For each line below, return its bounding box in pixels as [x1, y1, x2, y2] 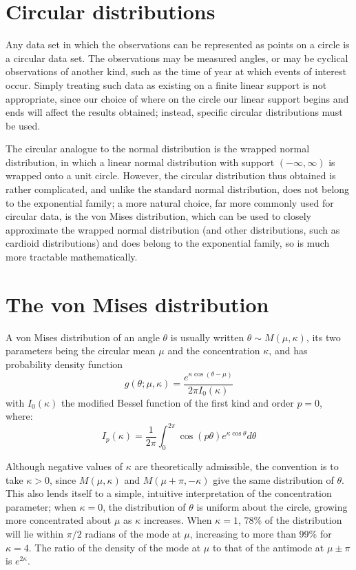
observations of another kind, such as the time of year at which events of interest [6, 64, 346, 79]
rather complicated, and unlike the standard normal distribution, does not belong [6, 182, 350, 196]
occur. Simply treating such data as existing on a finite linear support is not [6, 77, 327, 92]
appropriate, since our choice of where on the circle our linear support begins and [6, 91, 349, 105]
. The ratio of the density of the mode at [28, 540, 201, 554]
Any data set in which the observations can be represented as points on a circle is [6, 37, 350, 52]
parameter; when [6, 499, 76, 513]
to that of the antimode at [212, 540, 324, 554]
